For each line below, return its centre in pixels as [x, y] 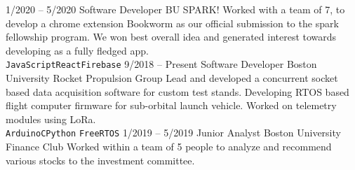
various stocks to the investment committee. [100, 160]
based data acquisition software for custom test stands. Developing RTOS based [177, 91]
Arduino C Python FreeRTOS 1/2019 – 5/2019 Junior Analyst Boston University [173, 133]
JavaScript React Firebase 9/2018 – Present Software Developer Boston [161, 64]
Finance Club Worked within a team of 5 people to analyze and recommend [169, 147]
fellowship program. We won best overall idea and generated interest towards [171, 37]
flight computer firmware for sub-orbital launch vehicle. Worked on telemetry [171, 105]
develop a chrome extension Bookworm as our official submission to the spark [172, 23]
